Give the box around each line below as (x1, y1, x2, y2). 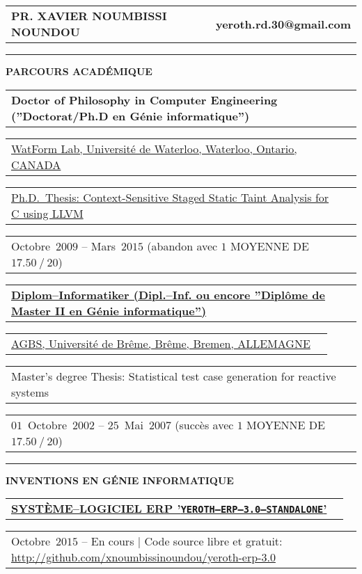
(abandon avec (147, 237, 218, 254)
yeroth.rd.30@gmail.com (215, 15, 351, 32)
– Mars (81, 237, 116, 254)
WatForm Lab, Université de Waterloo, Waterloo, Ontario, (11, 140, 297, 157)
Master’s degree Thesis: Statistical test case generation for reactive (11, 367, 336, 384)
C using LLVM (11, 205, 84, 221)
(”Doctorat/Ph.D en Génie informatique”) (11, 107, 250, 124)
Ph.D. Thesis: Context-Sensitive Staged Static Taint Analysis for (11, 189, 329, 205)
